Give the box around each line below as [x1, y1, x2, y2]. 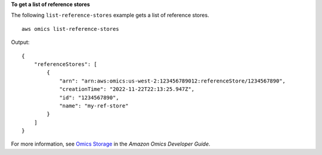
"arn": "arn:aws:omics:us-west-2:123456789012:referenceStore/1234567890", [59, 77, 286, 84]
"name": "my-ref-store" [59, 102, 129, 109]
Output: [11, 39, 30, 46]
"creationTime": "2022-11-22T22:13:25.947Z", [59, 86, 195, 93]
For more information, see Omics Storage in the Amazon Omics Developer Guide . [11, 140, 211, 148]
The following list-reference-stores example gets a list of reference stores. [11, 12, 209, 19]
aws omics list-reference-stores [21, 26, 119, 32]
